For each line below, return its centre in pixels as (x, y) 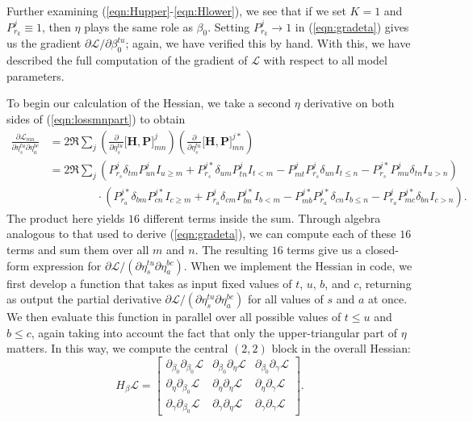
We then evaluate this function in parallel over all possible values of (174, 317)
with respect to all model (325, 60)
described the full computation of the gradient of (127, 60)
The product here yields (66, 217)
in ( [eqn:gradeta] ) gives (352, 26)
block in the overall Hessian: (341, 348)
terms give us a (324, 249)
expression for (67, 265)
